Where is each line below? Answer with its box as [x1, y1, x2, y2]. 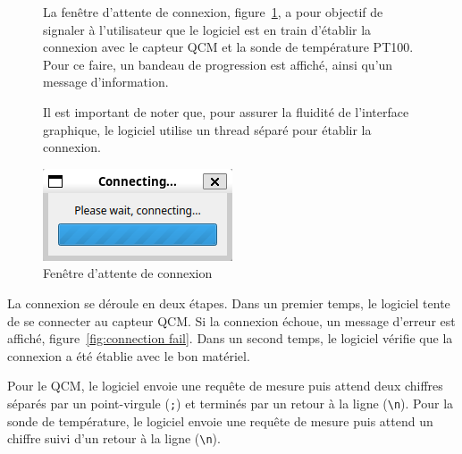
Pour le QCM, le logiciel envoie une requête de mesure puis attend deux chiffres [7, 376, 443, 395]
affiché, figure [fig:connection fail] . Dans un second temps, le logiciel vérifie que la [7, 329, 453, 348]
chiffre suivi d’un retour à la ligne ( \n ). [7, 429, 221, 448]
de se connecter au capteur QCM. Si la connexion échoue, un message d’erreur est [7, 311, 456, 330]
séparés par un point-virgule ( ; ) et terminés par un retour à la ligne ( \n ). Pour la [7, 393, 454, 412]
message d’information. [43, 72, 169, 91]
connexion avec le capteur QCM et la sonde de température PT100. [43, 38, 414, 56]
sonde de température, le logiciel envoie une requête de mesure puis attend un [7, 411, 433, 430]
